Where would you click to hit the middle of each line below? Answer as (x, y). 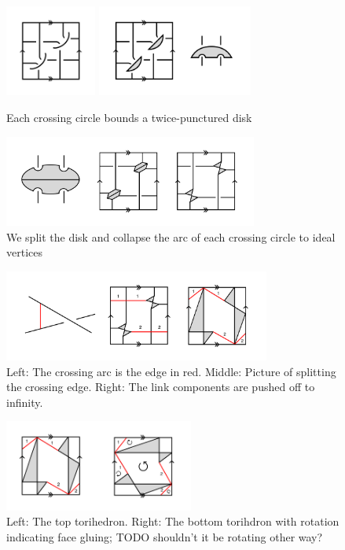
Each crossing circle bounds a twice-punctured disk (129, 117)
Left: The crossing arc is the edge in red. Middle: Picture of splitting (171, 371)
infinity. (25, 402)
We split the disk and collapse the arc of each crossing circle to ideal (171, 236)
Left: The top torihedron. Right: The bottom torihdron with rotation (173, 521)
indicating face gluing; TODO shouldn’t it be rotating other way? (165, 537)
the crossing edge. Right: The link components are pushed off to (161, 387)
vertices (24, 252)
